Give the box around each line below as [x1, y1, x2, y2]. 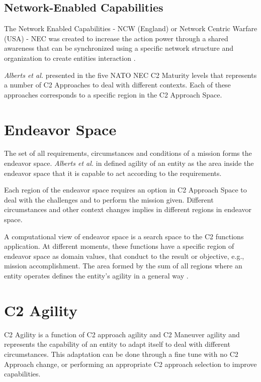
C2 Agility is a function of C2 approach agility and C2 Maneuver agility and [4, 329, 240, 339]
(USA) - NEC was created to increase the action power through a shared [4, 33, 228, 43]
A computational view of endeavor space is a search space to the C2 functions [4, 231, 244, 241]
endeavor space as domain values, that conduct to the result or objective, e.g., [4, 250, 244, 261]
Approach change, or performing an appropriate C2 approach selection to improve [4, 358, 257, 369]
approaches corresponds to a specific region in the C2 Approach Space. [4, 89, 222, 100]
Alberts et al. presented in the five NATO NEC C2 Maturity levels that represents [4, 69, 257, 80]
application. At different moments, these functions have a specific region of [4, 241, 234, 251]
